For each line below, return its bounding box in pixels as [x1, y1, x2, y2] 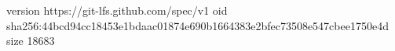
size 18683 [6, 32, 55, 49]
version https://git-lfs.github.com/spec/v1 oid [6, 2, 228, 18]
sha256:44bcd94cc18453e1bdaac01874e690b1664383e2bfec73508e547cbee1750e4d [6, 17, 389, 33]
